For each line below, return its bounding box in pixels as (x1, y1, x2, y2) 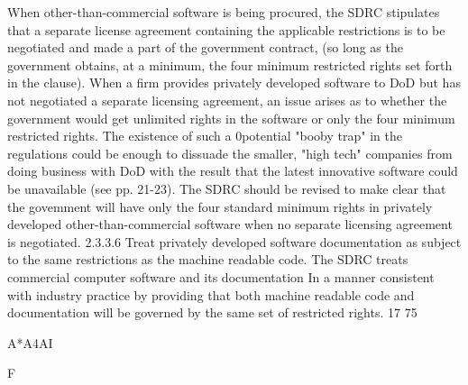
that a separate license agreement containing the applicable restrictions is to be (7, 20, 445, 39)
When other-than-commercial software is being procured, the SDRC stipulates (7, 3, 440, 21)
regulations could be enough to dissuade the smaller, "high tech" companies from (7, 143, 453, 162)
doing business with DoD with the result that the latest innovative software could (7, 161, 458, 180)
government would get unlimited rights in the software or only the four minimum (7, 108, 455, 127)
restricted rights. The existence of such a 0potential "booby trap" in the (7, 126, 402, 145)
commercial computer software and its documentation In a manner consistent (7, 267, 435, 286)
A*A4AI (7, 333, 53, 352)
